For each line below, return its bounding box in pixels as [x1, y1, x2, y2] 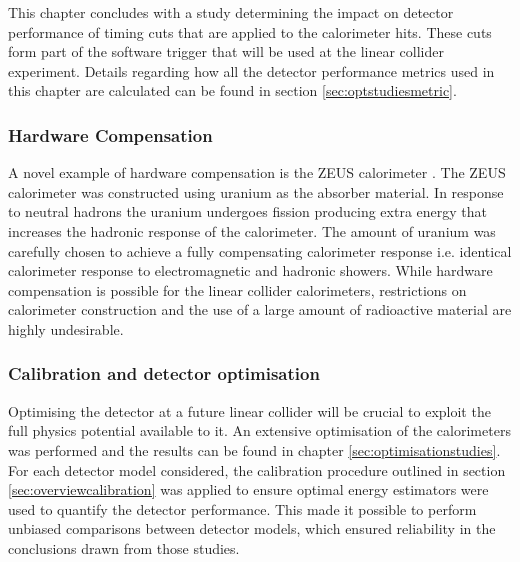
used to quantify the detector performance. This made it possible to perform [8, 498, 477, 519]
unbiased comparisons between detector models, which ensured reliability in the [8, 518, 496, 539]
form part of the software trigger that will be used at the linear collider [8, 41, 444, 62]
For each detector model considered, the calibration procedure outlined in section [8, 459, 506, 480]
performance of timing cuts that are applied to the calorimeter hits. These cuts [8, 21, 492, 42]
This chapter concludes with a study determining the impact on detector [8, 2, 454, 22]
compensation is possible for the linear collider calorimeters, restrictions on [8, 279, 467, 300]
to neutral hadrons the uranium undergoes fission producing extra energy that [8, 201, 487, 222]
